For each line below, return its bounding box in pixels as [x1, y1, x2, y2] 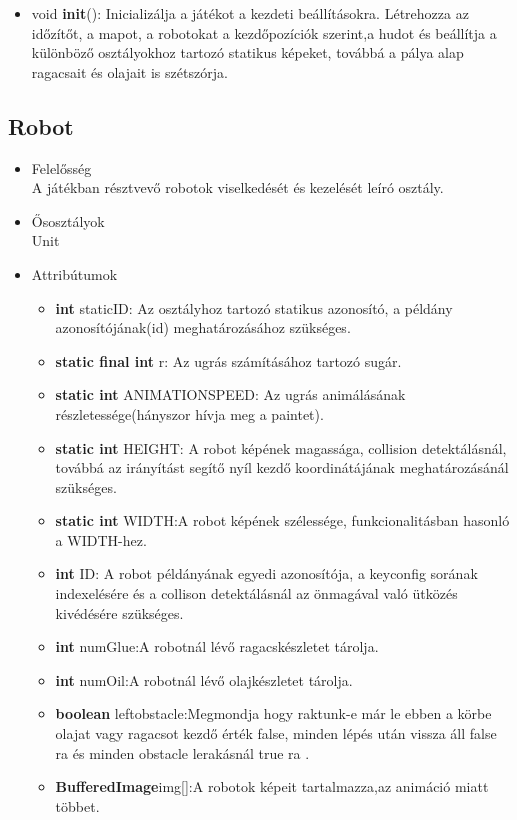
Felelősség [31, 157, 92, 178]
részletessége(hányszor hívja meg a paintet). [55, 403, 324, 424]
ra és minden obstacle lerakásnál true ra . [55, 742, 310, 763]
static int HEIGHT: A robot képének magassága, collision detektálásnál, [55, 437, 507, 458]
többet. [55, 795, 100, 816]
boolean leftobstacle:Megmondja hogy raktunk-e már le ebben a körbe [55, 703, 492, 724]
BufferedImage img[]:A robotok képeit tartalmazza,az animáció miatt [55, 776, 489, 797]
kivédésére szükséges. [55, 602, 184, 623]
